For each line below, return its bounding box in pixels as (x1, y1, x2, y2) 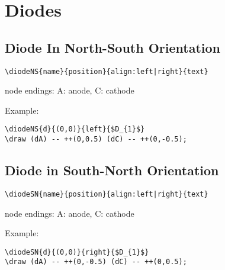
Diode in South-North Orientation (5, 161, 219, 179)
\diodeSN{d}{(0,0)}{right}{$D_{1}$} (5, 247, 149, 256)
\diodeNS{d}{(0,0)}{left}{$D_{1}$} (5, 125, 145, 134)
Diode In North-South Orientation (5, 38, 220, 56)
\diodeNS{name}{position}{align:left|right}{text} (5, 67, 208, 76)
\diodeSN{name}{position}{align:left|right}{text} (5, 189, 208, 198)
